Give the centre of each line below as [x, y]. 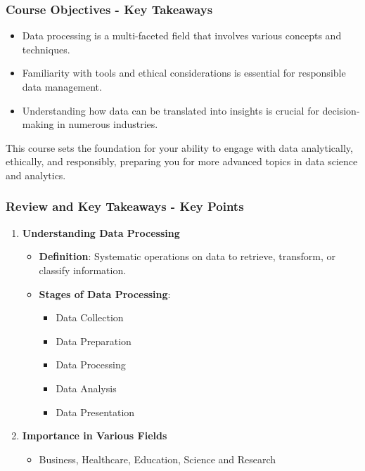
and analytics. [36, 175]
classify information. [83, 270]
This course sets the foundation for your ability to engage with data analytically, [179, 147]
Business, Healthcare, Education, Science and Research [158, 459]
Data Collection [90, 317]
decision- [341, 110]
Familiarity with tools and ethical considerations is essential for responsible [184, 73]
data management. [62, 86]
